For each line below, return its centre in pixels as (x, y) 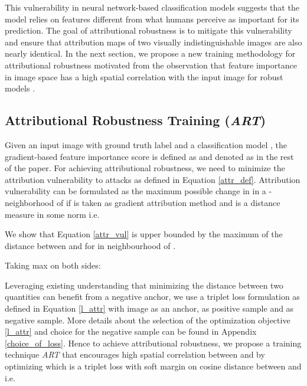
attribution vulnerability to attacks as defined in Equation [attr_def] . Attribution (153, 179)
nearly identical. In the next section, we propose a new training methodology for (150, 53)
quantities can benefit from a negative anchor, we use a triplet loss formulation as (152, 297)
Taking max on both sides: (53, 265)
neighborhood (30, 202)
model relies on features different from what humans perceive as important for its (152, 19)
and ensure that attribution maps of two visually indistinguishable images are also (153, 42)
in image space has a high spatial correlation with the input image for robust (144, 76)
